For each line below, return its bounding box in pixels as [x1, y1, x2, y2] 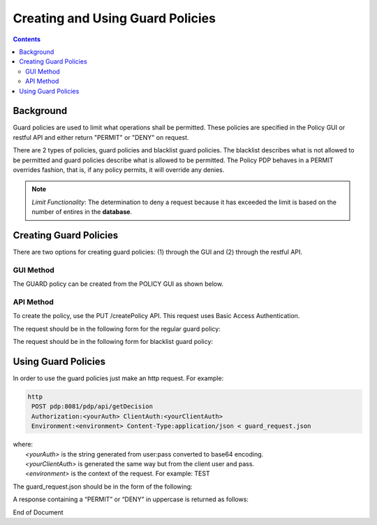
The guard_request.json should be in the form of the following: [13, 482, 193, 491]
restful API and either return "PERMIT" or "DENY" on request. [13, 133, 189, 141]
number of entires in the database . [31, 208, 133, 216]
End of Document [13, 508, 64, 517]
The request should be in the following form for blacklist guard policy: [13, 338, 213, 346]
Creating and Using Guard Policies [13, 10, 216, 26]
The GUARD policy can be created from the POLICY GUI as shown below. [13, 280, 223, 288]
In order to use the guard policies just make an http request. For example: [13, 374, 224, 382]
